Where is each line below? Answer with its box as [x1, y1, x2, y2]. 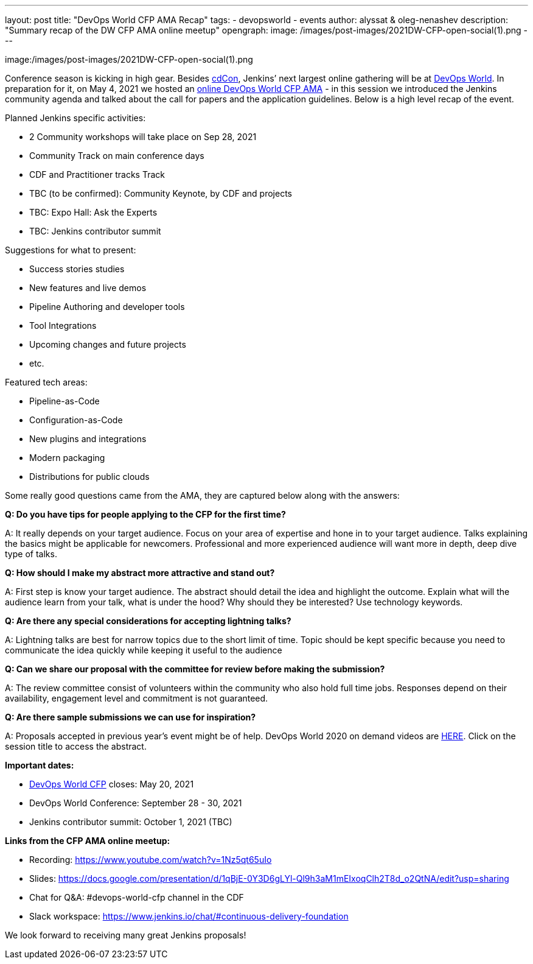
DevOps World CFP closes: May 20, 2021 [29, 779, 194, 789]
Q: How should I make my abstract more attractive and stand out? [5, 568, 275, 578]
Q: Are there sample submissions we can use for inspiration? [5, 712, 256, 722]
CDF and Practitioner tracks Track [29, 169, 165, 180]
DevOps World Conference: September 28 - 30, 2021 [29, 798, 242, 808]
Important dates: [5, 760, 74, 770]
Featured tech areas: [5, 377, 88, 387]
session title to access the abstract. [5, 741, 147, 751]
